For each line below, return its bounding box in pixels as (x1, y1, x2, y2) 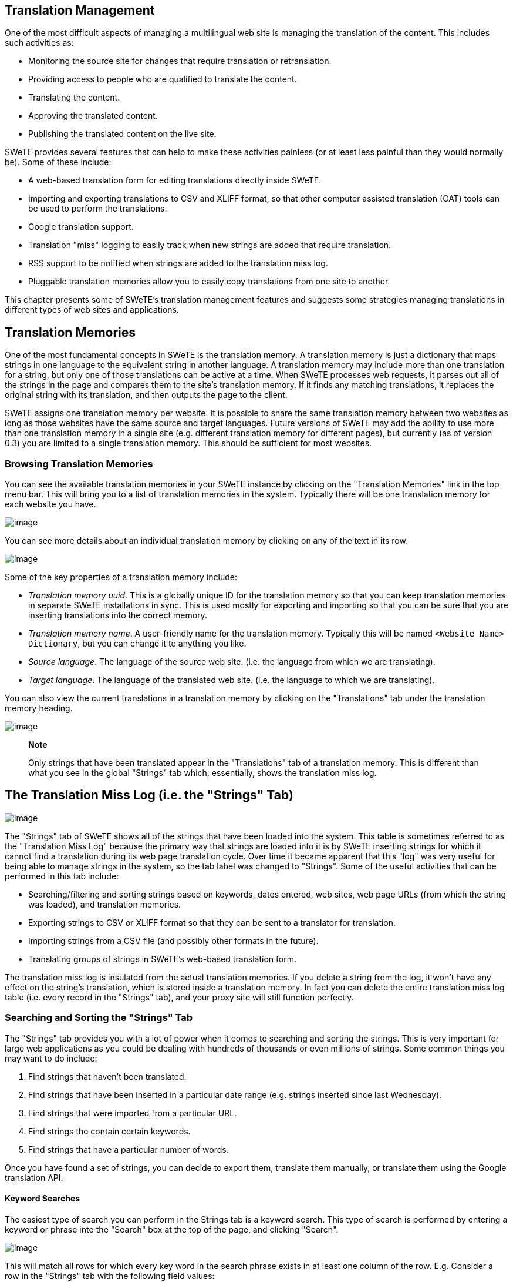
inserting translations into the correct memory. (28, 610, 207, 621)
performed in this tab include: (5, 871, 119, 881)
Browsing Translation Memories (5, 457, 153, 470)
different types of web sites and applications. (5, 304, 179, 315)
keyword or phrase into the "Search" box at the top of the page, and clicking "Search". (5, 1224, 339, 1234)
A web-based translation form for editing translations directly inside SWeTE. (28, 175, 322, 186)
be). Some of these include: (5, 157, 112, 168)
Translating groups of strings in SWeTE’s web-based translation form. (28, 953, 296, 964)
